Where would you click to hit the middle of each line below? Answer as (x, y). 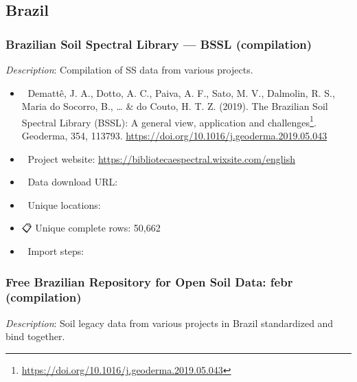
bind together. (35, 336)
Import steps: (56, 251)
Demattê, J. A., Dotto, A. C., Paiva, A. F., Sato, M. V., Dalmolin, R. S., (181, 92)
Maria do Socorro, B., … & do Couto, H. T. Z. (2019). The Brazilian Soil (175, 106)
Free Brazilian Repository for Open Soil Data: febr (149, 281)
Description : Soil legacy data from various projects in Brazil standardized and (170, 323)
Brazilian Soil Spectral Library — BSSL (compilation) (159, 44)
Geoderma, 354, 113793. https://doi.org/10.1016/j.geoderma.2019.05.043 (174, 136)
